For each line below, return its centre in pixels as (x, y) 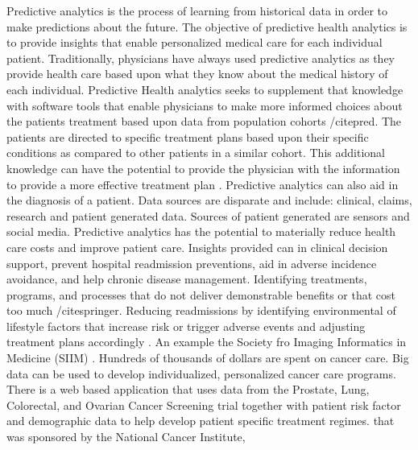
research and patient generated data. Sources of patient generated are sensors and (208, 215)
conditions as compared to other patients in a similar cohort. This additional (196, 153)
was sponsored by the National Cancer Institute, (126, 437)
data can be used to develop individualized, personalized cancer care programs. (201, 373)
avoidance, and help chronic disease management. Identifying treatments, (187, 279)
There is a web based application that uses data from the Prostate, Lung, (188, 389)
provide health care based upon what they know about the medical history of (197, 74)
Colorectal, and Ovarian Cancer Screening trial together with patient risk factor (204, 405)
